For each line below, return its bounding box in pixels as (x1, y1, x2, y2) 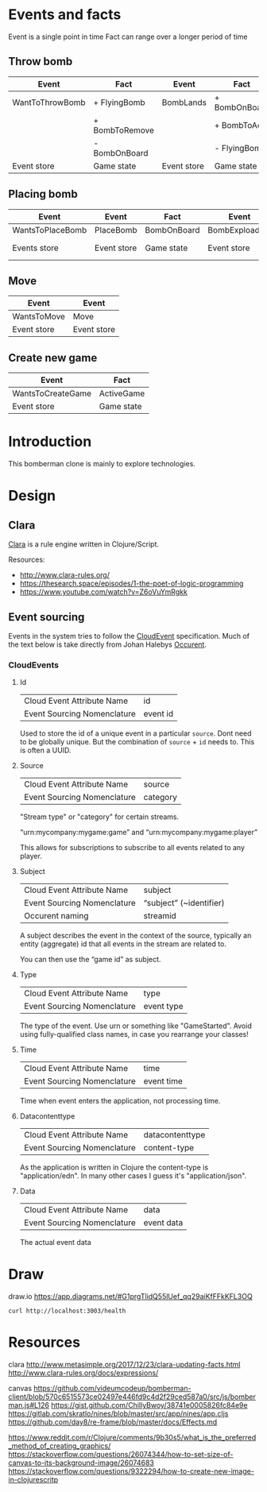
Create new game (8, 351, 98, 365)
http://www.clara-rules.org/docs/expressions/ (8, 1368, 159, 1378)
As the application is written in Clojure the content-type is (19, 1162, 209, 1173)
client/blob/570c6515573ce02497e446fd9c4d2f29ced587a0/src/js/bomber (8, 1392, 257, 1401)
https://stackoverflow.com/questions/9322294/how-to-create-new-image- (8, 1467, 254, 1476)
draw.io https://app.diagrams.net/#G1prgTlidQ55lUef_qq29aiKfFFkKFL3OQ (8, 1292, 253, 1301)
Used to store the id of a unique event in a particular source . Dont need (19, 729, 252, 738)
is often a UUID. (19, 745, 72, 756)
